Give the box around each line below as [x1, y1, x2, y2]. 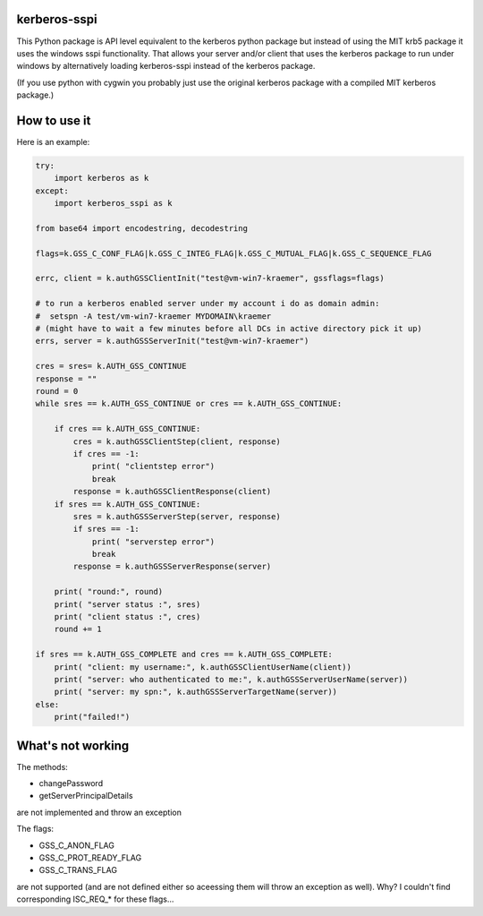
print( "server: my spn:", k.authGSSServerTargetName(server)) [54, 687, 338, 698]
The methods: [16, 761, 69, 772]
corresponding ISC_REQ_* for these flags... [16, 894, 174, 904]
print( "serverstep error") [91, 536, 215, 546]
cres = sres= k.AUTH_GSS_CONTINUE [35, 361, 187, 372]
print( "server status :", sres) [54, 599, 201, 609]
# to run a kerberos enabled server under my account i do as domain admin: [35, 298, 380, 309]
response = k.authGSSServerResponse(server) [72, 561, 272, 572]
